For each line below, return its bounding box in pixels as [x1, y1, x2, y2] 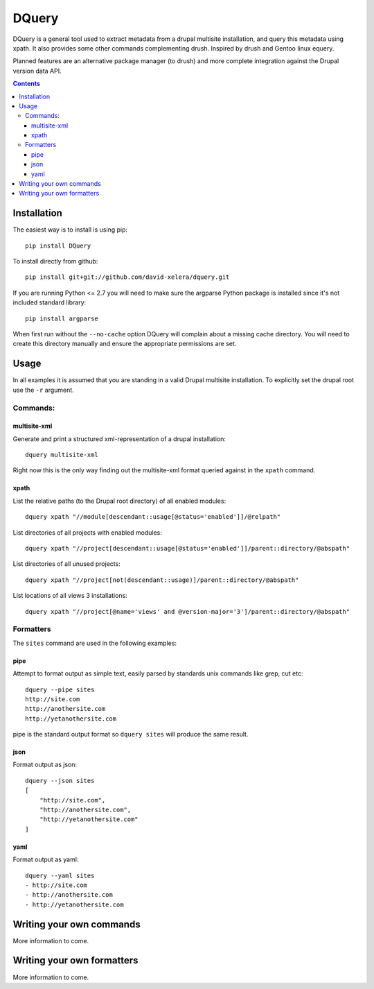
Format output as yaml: [12, 855, 79, 863]
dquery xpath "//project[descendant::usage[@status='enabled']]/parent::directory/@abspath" [25, 544, 350, 553]
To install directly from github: [12, 257, 98, 266]
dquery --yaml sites [25, 871, 95, 879]
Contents [12, 80, 41, 88]
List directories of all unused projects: [12, 560, 121, 568]
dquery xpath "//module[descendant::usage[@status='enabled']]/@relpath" [25, 513, 281, 521]
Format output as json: [12, 760, 78, 769]
